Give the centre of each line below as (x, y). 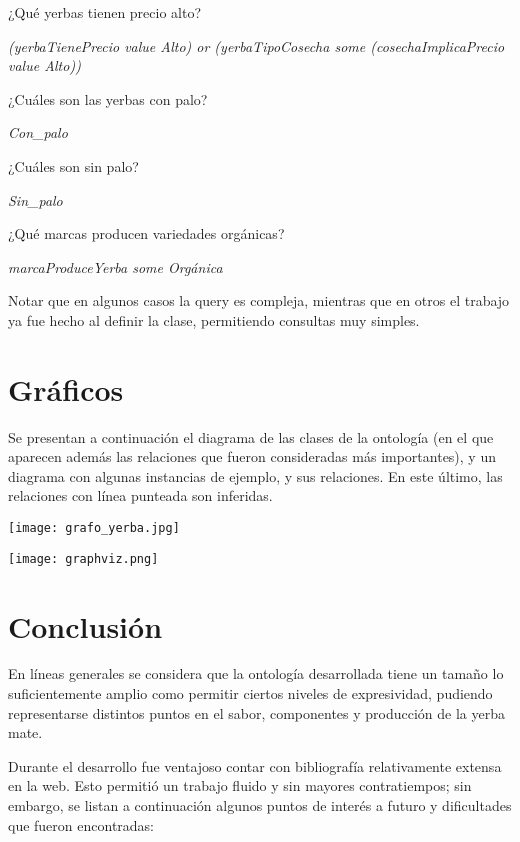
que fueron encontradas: (81, 824)
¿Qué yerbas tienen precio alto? (105, 12)
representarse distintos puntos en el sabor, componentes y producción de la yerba (256, 712)
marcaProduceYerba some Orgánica (115, 266)
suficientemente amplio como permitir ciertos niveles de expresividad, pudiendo (250, 693)
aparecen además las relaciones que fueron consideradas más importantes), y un (252, 456)
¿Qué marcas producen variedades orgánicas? (146, 233)
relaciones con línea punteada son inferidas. (140, 495)
